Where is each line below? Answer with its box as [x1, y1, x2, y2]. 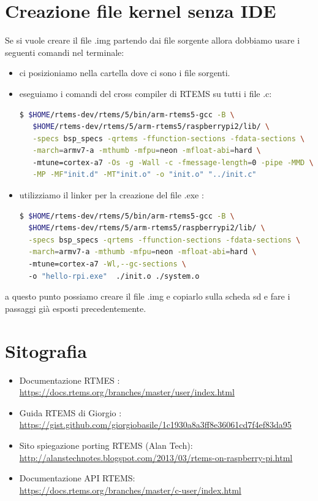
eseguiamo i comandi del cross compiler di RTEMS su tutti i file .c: [19, 87, 272, 99]
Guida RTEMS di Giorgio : [19, 406, 122, 419]
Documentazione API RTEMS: [19, 472, 135, 484]
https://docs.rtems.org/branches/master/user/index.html [19, 386, 235, 398]
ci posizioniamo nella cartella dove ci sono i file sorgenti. [19, 66, 230, 79]
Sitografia [5, 338, 88, 363]
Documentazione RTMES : [19, 373, 120, 386]
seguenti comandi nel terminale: [5, 45, 124, 58]
